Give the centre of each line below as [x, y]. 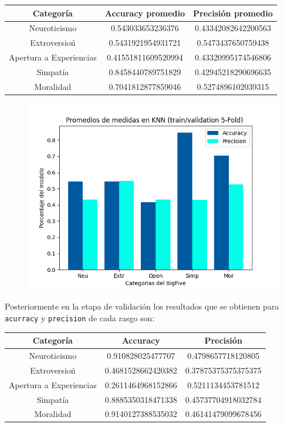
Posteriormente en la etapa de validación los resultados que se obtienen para [142, 306]
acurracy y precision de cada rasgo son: [80, 318]
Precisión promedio [233, 13]
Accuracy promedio [145, 13]
